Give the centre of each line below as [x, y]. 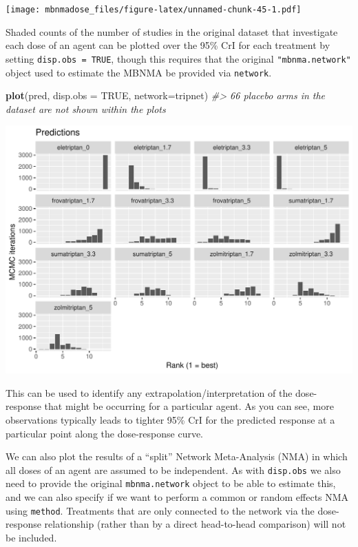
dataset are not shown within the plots [86, 109]
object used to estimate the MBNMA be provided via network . [139, 72]
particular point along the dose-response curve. [105, 433]
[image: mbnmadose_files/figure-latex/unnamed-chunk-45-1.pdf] [154, 10]
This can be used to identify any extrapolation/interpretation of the [149, 392]
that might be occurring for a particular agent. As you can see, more [189, 406]
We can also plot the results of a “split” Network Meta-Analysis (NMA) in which [177, 456]
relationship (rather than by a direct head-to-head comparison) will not [195, 524]
